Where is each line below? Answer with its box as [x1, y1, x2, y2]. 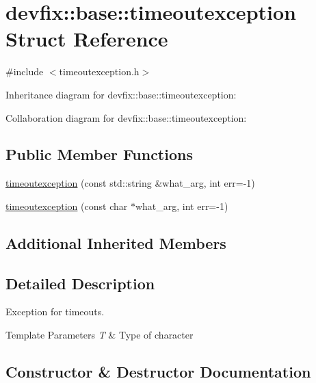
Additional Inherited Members [5, 232, 226, 253]
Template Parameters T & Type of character [5, 328, 194, 342]
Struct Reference [5, 25, 168, 53]
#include [5, 64, 44, 79]
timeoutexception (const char [5, 198, 128, 213]
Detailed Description [5, 272, 155, 293]
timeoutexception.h [59, 64, 140, 79]
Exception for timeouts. [5, 304, 105, 319]
